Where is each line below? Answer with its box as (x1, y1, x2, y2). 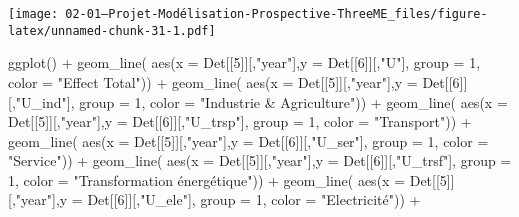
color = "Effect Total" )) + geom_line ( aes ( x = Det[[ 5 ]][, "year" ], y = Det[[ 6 (8, 71, 460, 92)
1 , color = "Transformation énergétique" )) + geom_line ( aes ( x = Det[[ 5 (8, 169, 447, 190)
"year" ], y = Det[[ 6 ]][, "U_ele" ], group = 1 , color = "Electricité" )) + (15, 189, 421, 210)
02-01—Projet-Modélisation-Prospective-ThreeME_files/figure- (65, 7, 488, 21)
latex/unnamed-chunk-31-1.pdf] (8, 23, 216, 38)
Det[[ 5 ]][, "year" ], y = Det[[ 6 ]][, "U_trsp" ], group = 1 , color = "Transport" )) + (8, 111, 472, 132)
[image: (8, 7, 59, 21)
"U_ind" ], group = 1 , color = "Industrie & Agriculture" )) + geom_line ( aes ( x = (15, 91, 508, 112)
